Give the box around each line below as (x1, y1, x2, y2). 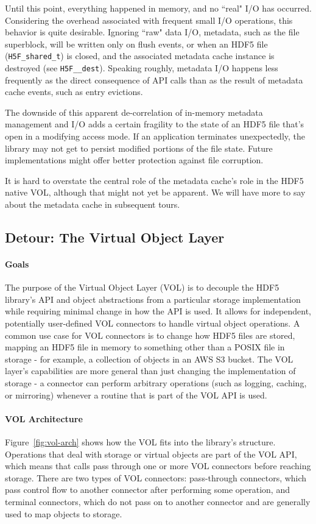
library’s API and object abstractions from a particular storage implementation (5, 292, 301, 305)
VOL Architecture (5, 412, 83, 425)
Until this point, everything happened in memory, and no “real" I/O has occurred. (5, 2, 312, 14)
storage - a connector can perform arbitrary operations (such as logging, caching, (5, 376, 307, 389)
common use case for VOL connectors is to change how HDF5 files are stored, (5, 328, 295, 341)
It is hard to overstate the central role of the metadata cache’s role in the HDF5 (5, 174, 304, 186)
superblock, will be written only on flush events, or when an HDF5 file (5, 37, 268, 50)
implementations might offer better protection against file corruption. (5, 154, 264, 166)
